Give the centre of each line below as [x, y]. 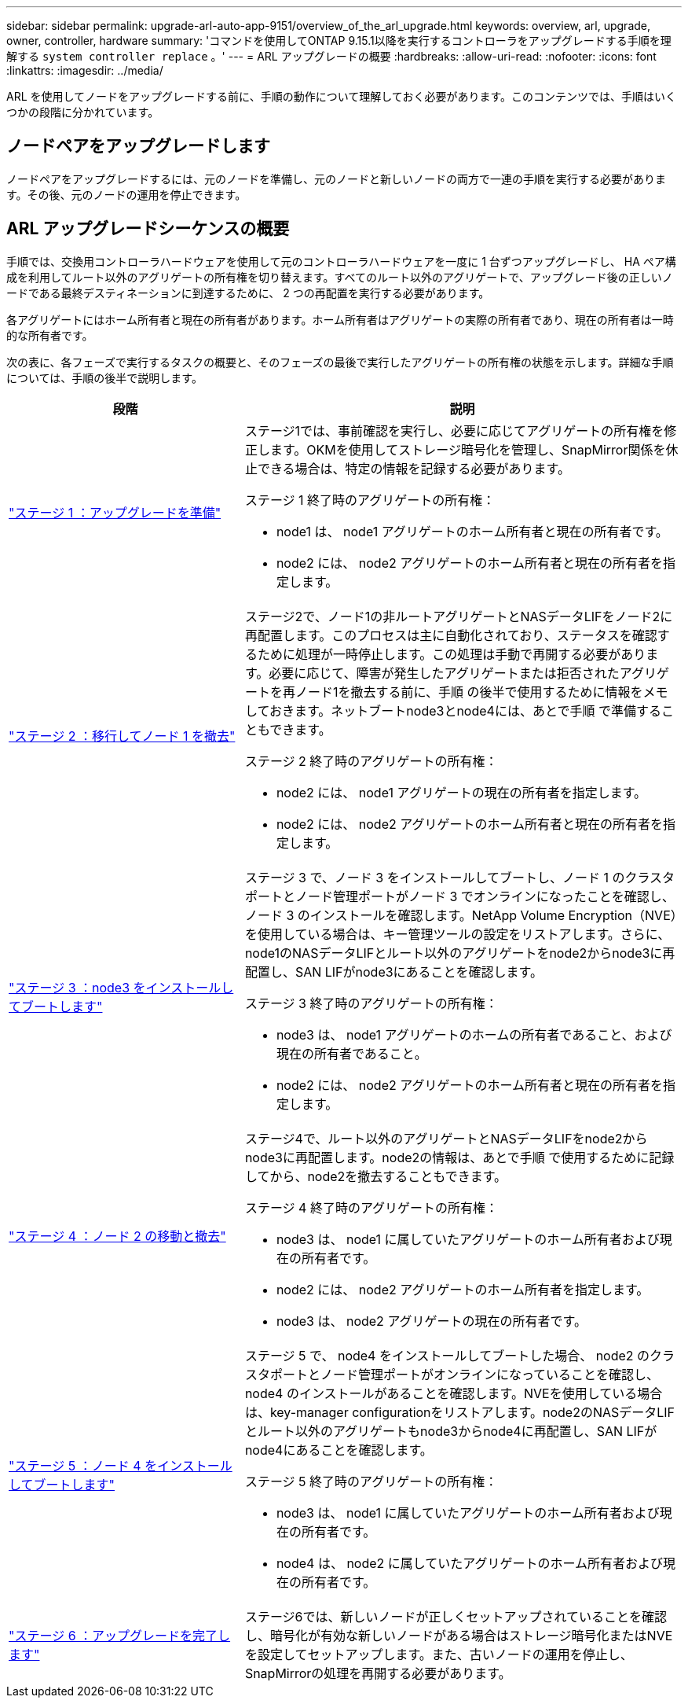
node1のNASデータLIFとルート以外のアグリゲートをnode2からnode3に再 [460, 953]
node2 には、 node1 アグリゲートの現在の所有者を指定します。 [461, 792]
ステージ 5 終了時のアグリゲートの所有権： [371, 1481]
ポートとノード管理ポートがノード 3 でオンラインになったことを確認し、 [459, 896]
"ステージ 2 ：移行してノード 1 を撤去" [122, 736]
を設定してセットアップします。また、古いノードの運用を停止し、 [439, 1654]
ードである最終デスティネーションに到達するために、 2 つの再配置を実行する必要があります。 [248, 293]
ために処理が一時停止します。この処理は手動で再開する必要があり [452, 654]
